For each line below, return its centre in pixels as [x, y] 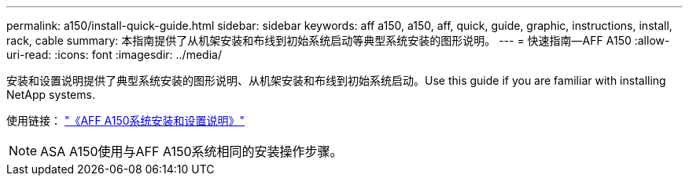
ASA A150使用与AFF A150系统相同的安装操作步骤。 [192, 151]
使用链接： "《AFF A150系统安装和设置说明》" [126, 120]
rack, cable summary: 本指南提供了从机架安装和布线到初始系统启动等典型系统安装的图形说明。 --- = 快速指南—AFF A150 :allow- [338, 40]
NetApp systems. [51, 95]
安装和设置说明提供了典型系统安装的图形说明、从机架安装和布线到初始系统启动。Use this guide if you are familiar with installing [336, 80]
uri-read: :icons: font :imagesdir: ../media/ [114, 55]
